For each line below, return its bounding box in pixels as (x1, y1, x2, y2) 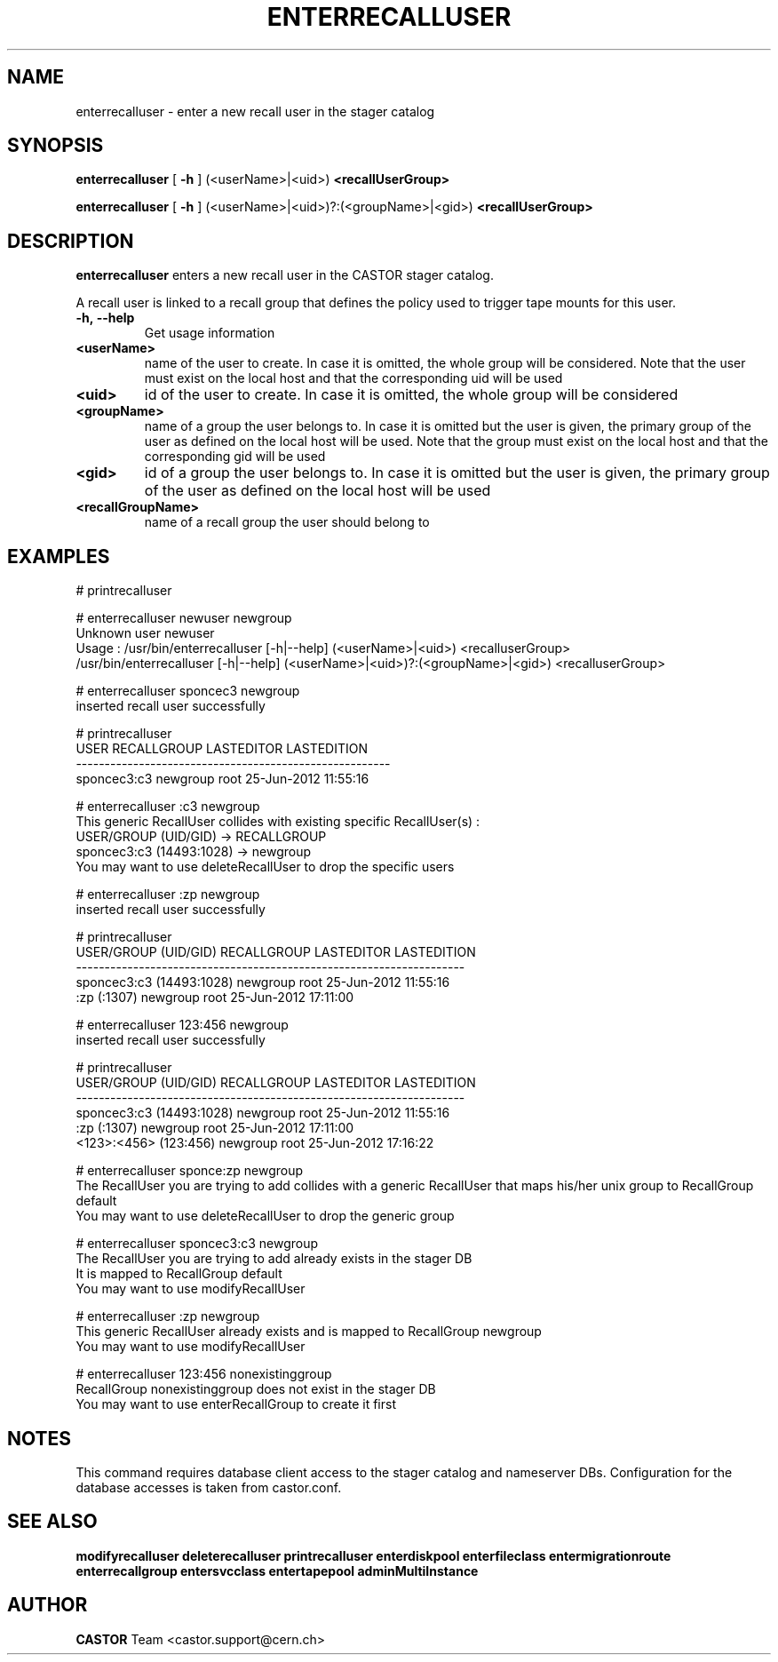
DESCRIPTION (7, 229, 134, 252)
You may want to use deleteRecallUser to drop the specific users (75, 859, 455, 875)
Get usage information (144, 325, 275, 341)
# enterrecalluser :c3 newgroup (75, 799, 260, 815)
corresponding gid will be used (144, 449, 326, 465)
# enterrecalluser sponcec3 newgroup (75, 683, 300, 699)
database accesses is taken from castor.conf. (75, 1479, 342, 1495)
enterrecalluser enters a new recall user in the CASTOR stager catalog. (75, 267, 494, 283)
